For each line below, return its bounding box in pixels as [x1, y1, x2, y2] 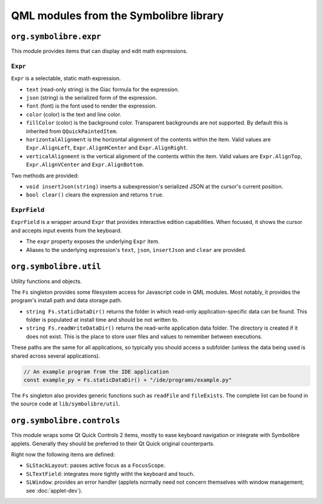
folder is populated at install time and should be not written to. [26, 316, 179, 324]
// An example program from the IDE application [23, 368, 169, 375]
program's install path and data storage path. [11, 297, 123, 304]
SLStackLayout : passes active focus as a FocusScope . [26, 462, 166, 469]
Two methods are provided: [11, 172, 79, 179]
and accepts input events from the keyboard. [11, 227, 122, 234]
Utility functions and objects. [11, 278, 82, 285]
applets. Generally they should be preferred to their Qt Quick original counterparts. [11, 440, 215, 447]
